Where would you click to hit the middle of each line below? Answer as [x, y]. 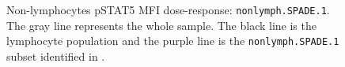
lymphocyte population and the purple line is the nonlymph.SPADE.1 [173, 41]
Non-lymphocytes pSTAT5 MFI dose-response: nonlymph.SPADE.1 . [168, 9]
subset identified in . [56, 56]
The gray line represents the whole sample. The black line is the [161, 25]
